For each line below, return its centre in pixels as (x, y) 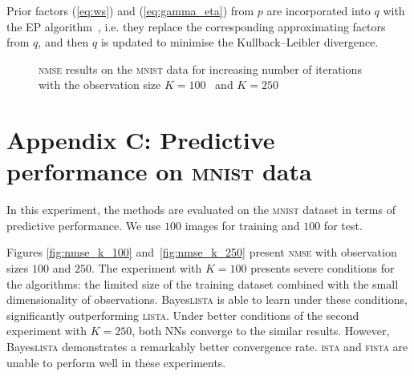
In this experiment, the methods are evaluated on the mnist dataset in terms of (201, 210)
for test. (343, 225)
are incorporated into (319, 10)
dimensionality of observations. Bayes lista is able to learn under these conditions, (207, 299)
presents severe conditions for (323, 268)
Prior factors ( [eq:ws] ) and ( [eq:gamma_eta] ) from (130, 10)
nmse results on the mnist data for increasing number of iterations (200, 69)
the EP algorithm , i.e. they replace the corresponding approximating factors (196, 26)
